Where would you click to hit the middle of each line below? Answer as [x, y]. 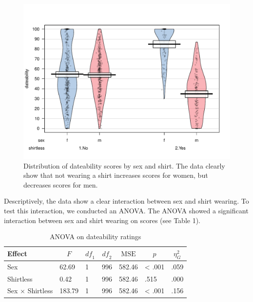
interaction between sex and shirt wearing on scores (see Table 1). [102, 220]
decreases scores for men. [61, 184]
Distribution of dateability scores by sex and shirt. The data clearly [124, 165]
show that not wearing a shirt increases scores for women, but [116, 175]
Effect [17, 254]
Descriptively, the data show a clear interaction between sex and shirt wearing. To [126, 201]
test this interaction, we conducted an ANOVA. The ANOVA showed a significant [126, 210]
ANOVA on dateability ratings [95, 236]
